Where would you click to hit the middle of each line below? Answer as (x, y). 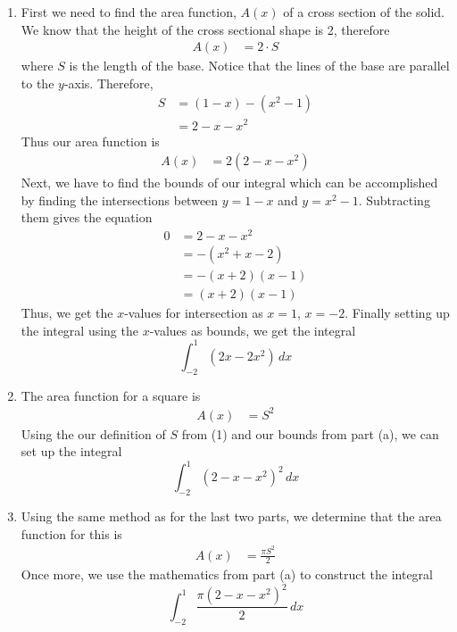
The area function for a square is (111, 395)
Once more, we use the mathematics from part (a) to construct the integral (227, 574)
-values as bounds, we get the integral (253, 330)
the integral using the (79, 330)
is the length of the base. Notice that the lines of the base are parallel (259, 66)
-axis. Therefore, (108, 83)
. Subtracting (394, 200)
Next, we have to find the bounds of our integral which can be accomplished (229, 183)
